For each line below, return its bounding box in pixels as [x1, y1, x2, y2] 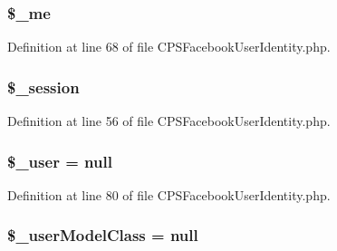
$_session [7, 75, 80, 98]
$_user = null [7, 150, 112, 172]
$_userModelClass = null [7, 224, 198, 246]
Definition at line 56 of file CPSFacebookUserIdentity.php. [7, 111, 331, 130]
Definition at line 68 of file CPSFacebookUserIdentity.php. [7, 37, 331, 56]
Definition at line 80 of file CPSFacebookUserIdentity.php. [7, 185, 331, 204]
